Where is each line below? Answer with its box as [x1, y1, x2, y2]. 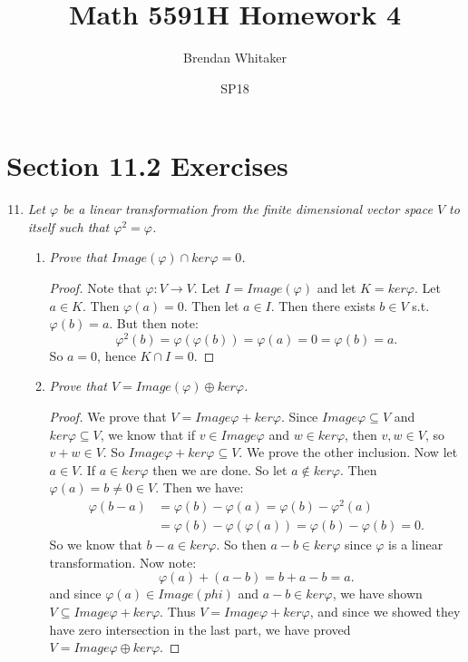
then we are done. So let [152, 460, 288, 479]
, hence [97, 346, 136, 365]
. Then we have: [155, 478, 244, 497]
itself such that [27, 217, 110, 236]
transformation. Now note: [49, 552, 197, 571]
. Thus [160, 601, 196, 620]
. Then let [183, 296, 239, 315]
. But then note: [109, 314, 199, 333]
